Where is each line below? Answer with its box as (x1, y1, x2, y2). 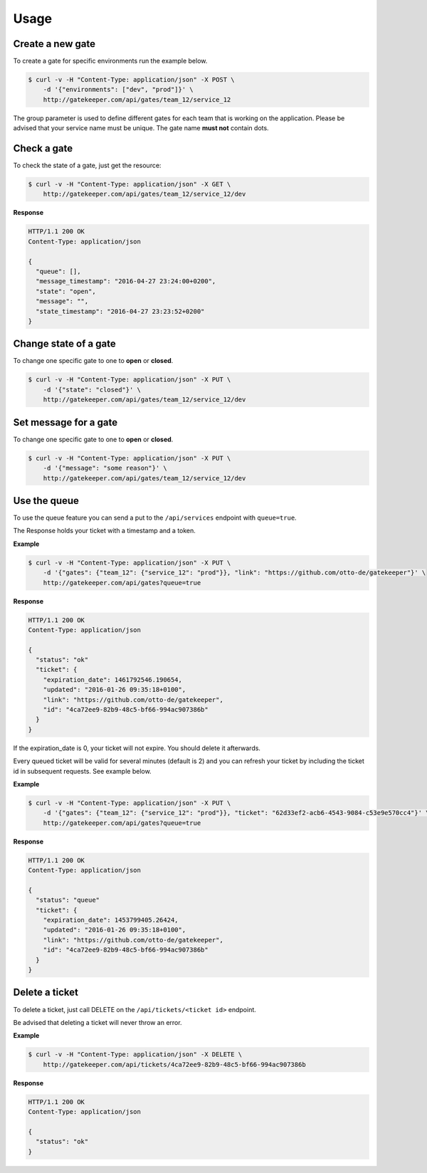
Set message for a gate (13, 416, 117, 428)
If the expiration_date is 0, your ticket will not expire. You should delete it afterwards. (13, 744, 261, 752)
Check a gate (13, 142, 73, 154)
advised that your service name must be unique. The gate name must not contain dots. (13, 124, 270, 132)
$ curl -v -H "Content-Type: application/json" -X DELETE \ (28, 1051, 243, 1058)
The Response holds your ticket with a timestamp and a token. (13, 527, 196, 535)
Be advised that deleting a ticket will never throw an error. (13, 1018, 182, 1026)
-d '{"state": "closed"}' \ (43, 385, 142, 394)
